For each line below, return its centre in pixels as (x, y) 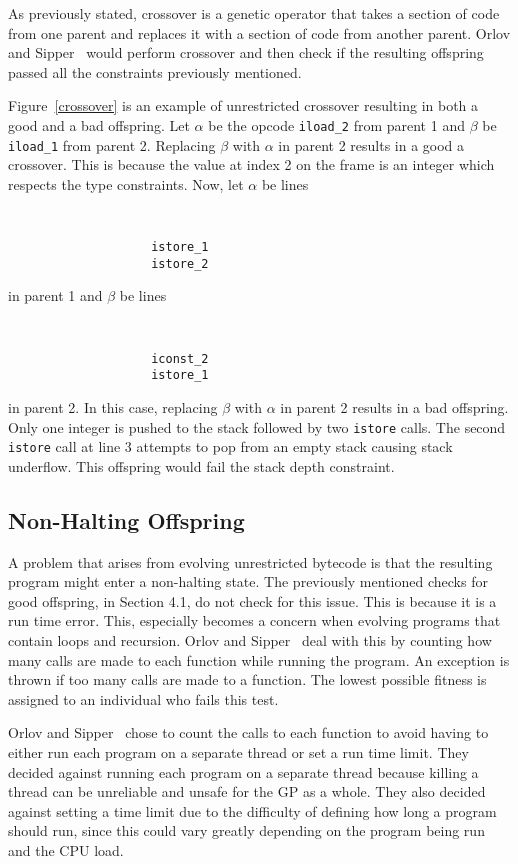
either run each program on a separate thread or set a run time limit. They (238, 752)
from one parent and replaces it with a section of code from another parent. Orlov (259, 32)
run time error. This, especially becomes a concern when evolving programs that (254, 620)
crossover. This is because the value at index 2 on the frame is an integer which (251, 164)
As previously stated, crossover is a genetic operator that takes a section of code (254, 13)
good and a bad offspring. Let (99, 124)
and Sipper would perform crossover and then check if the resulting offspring (246, 52)
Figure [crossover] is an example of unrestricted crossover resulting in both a (243, 105)
